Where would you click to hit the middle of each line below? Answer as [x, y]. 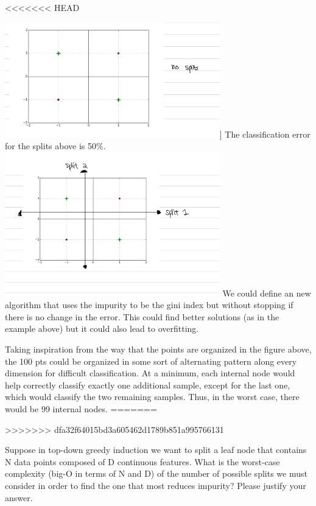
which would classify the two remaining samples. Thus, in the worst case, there [152, 397]
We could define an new [267, 293]
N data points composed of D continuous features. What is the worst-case [142, 461]
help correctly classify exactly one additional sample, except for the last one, [148, 385]
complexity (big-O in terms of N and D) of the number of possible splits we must [156, 473]
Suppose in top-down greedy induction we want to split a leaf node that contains [156, 450]
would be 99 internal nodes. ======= [81, 408]
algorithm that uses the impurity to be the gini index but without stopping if [149, 305]
